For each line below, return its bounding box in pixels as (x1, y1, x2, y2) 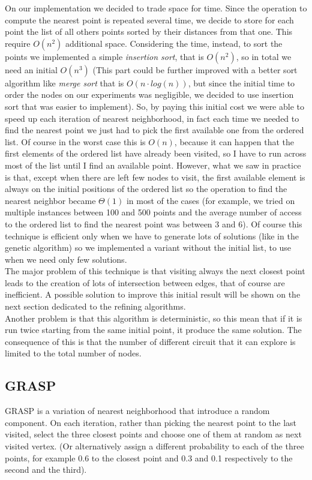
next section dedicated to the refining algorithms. (5, 300, 186, 313)
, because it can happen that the (174, 135, 295, 148)
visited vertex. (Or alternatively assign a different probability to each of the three (5, 440, 304, 452)
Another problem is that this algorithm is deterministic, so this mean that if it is (5, 311, 302, 324)
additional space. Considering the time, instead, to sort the (65, 37, 283, 49)
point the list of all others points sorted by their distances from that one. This (5, 25, 293, 38)
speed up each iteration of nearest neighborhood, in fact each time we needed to (5, 112, 299, 124)
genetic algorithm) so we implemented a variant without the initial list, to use (5, 241, 292, 254)
